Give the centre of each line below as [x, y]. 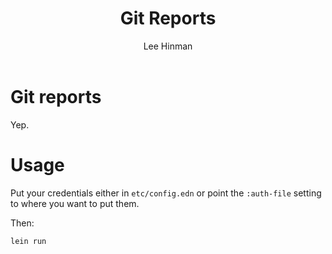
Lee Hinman [168, 46]
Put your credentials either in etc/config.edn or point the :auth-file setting [166, 193]
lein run [28, 241]
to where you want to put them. [75, 203]
